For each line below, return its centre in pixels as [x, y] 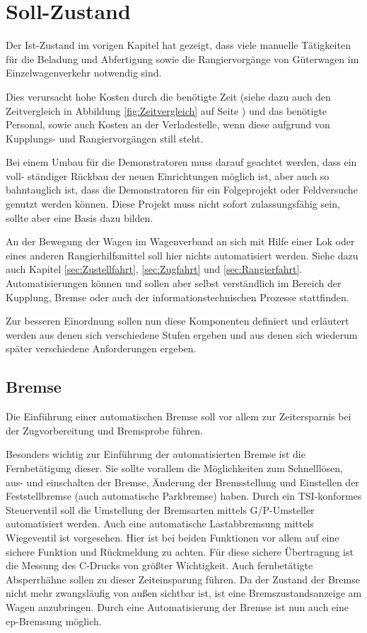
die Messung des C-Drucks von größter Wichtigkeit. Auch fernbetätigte [159, 565]
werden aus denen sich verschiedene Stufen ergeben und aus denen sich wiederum [182, 334]
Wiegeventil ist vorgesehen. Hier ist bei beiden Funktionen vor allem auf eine [173, 537]
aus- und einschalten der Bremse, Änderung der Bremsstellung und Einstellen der [182, 482]
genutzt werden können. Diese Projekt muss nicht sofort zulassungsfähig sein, [173, 204]
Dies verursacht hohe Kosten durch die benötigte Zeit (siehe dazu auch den [168, 96]
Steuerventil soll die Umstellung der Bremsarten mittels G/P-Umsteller [160, 509]
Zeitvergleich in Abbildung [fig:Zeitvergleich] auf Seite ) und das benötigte [167, 110]
